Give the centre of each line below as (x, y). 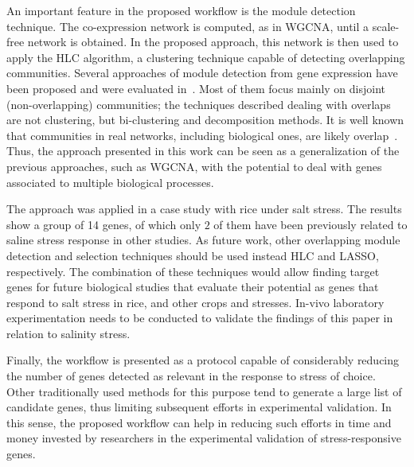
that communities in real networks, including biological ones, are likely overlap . (202, 135)
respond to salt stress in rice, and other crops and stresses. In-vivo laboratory (195, 302)
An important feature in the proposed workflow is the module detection (181, 10)
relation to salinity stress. (68, 333)
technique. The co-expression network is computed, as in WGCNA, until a (188, 26)
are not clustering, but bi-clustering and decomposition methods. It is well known (205, 120)
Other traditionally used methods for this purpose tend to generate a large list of (204, 391)
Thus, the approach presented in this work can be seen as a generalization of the (203, 151)
